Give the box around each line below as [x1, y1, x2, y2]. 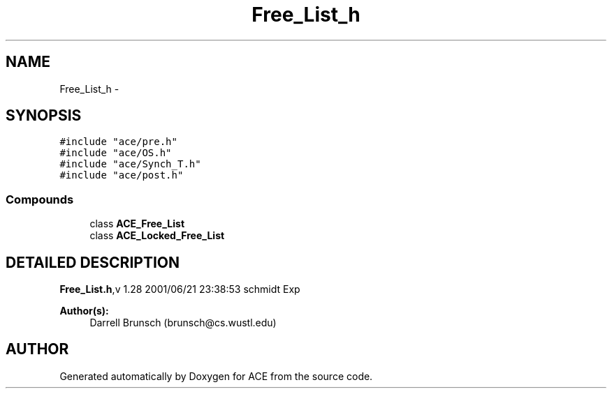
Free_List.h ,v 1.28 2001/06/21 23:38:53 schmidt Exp [59, 283, 300, 296]
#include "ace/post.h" [59, 169, 184, 181]
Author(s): [59, 305, 109, 317]
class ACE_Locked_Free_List [89, 229, 225, 242]
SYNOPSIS [6, 107, 82, 125]
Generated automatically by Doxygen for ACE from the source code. [59, 370, 373, 382]
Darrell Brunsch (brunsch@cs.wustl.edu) [89, 317, 277, 329]
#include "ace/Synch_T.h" [59, 158, 201, 170]
